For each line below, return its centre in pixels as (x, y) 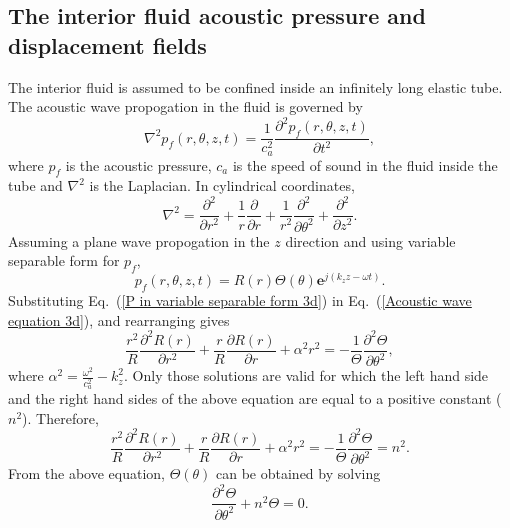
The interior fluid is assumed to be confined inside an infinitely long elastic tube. (255, 86)
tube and (35, 185)
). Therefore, (60, 417)
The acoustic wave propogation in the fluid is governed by (185, 106)
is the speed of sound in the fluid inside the (365, 164)
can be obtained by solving (298, 473)
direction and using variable (370, 240)
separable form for (64, 260)
